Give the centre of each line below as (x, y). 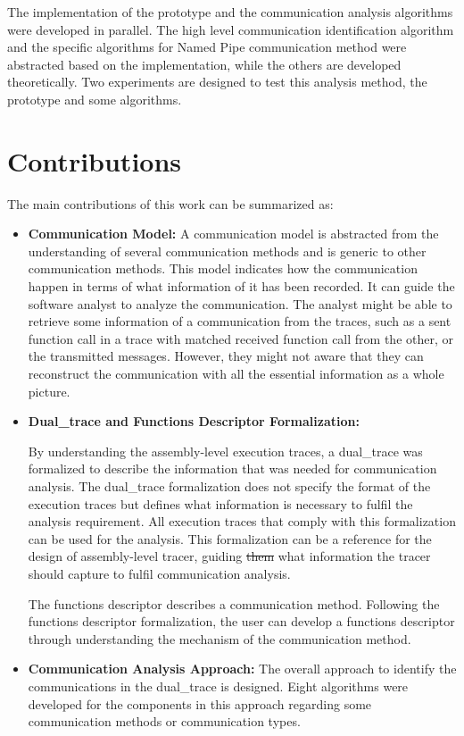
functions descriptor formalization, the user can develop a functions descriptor (241, 621)
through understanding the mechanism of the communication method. (220, 638)
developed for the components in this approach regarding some (200, 703)
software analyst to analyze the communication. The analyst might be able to (240, 303)
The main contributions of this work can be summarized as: (170, 203)
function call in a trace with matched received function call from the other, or (240, 338)
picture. (49, 391)
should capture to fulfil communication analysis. (159, 573)
